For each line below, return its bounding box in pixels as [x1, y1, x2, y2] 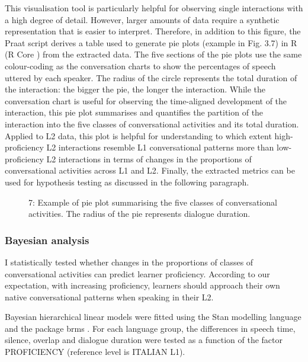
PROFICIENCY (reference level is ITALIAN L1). [5, 345, 185, 358]
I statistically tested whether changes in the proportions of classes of [5, 255, 254, 268]
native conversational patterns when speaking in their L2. [5, 290, 214, 303]
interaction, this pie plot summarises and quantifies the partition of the [5, 106, 264, 118]
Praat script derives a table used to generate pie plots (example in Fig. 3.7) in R [5, 36, 297, 49]
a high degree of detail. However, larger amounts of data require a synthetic [5, 13, 280, 25]
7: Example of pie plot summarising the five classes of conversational [28, 196, 277, 208]
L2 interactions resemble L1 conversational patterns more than [46, 141, 274, 153]
